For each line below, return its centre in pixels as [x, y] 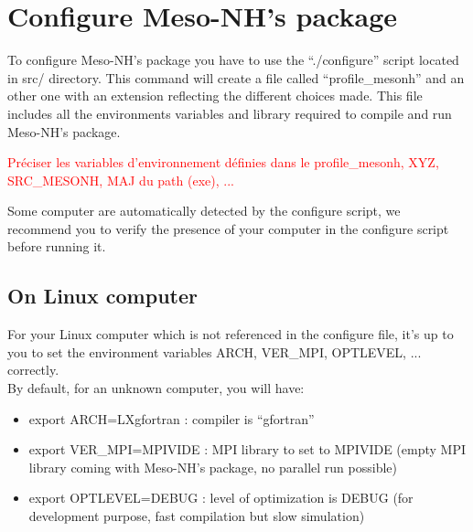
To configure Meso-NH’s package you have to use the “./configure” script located [233, 60]
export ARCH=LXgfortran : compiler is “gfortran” [172, 418]
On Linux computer [102, 296]
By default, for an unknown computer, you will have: [156, 388]
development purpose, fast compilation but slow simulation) [197, 516]
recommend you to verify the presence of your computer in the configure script [228, 228]
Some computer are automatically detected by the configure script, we [204, 211]
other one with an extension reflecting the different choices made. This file [215, 96]
